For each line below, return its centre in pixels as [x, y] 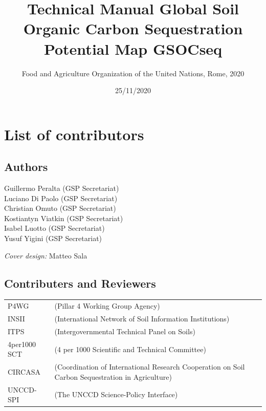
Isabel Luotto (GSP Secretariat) [54, 228]
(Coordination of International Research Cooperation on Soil [150, 367]
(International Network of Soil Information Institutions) [142, 319]
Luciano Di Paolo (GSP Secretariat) [61, 198]
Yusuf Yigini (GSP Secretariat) [53, 238]
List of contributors [74, 134]
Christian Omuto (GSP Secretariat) [60, 208]
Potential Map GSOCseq [133, 48]
